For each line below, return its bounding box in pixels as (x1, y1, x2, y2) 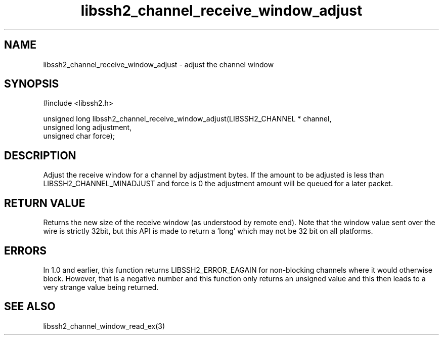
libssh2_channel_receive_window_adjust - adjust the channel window (43, 60, 274, 69)
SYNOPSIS (4, 77, 59, 91)
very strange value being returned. (43, 282, 159, 291)
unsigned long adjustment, (43, 123, 132, 132)
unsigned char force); (43, 132, 115, 141)
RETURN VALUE (4, 196, 85, 209)
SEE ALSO (4, 300, 56, 313)
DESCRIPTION (4, 149, 76, 162)
